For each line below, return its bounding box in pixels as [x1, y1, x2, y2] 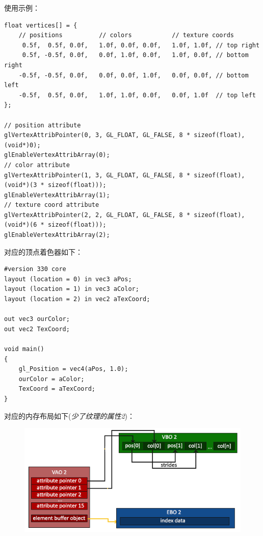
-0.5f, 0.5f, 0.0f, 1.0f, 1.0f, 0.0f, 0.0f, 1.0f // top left [18, 91, 256, 99]
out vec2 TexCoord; [4, 325, 70, 333]
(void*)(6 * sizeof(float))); [4, 221, 107, 229]
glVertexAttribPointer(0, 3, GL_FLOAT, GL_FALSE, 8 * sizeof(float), [4, 131, 245, 139]
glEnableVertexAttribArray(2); [4, 231, 110, 239]
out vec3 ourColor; [4, 315, 70, 323]
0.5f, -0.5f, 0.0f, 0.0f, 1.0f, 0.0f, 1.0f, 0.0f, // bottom [22, 51, 249, 59]
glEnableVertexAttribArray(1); [4, 191, 110, 199]
